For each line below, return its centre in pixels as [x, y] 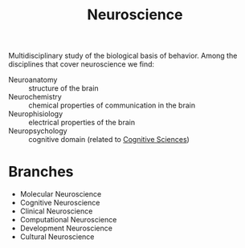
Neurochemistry [35, 97]
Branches [41, 172]
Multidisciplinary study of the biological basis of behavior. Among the [123, 56]
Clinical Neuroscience [56, 211]
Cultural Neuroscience [57, 237]
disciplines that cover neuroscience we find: [82, 64]
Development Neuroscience [66, 228]
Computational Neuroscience [68, 220]
